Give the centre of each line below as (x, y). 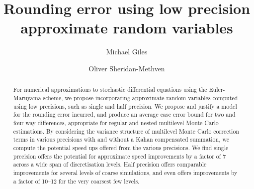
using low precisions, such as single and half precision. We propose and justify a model (125, 106)
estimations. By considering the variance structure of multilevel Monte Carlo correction (126, 131)
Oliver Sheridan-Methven (127, 68)
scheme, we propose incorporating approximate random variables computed (140, 97)
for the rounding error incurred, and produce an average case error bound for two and (124, 114)
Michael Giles (127, 52)
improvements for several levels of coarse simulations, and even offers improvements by (125, 172)
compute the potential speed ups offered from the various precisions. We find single (121, 147)
